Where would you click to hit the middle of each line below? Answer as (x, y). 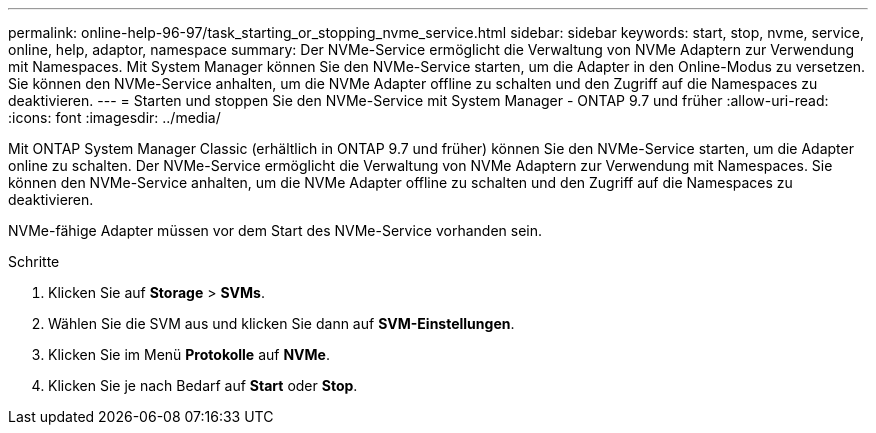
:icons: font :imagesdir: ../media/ (114, 117)
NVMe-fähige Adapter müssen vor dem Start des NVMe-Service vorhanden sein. (275, 230)
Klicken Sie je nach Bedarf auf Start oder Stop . (203, 385)
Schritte (34, 261)
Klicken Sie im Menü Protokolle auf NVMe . (189, 354)
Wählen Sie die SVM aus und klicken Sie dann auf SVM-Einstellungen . (281, 323)
